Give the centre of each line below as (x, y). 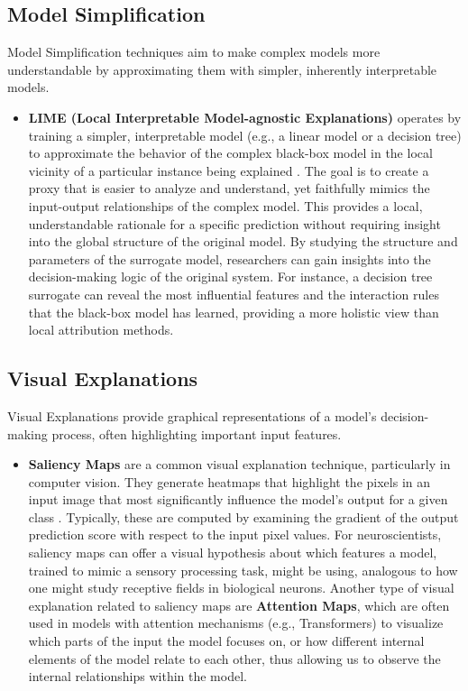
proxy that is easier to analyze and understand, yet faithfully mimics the (229, 188)
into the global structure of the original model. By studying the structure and (243, 241)
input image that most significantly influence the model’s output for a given (238, 499)
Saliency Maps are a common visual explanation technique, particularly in (239, 464)
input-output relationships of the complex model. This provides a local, (225, 205)
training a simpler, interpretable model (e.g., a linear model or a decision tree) (245, 135)
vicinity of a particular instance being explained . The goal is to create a (229, 170)
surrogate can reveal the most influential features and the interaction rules (234, 294)
